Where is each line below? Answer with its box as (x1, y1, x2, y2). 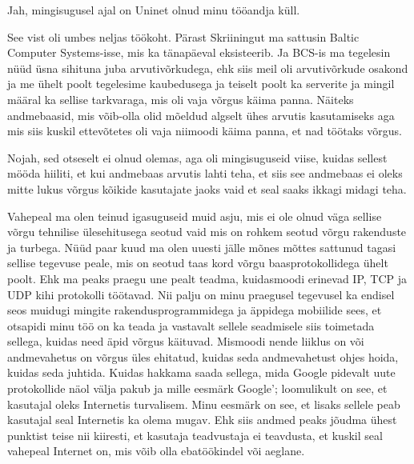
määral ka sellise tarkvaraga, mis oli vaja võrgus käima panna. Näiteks (7, 90, 354, 107)
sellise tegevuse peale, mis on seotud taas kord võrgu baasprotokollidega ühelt (7, 254, 388, 271)
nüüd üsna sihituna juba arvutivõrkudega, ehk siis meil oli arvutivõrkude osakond (7, 59, 408, 76)
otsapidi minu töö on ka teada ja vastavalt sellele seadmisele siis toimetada (7, 317, 375, 334)
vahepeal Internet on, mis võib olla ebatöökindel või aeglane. (7, 442, 305, 459)
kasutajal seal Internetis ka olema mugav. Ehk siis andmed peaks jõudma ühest (7, 411, 397, 428)
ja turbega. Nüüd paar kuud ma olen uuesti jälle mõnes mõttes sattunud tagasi (7, 238, 396, 255)
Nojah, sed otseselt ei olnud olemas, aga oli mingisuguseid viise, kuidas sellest (7, 149, 388, 166)
